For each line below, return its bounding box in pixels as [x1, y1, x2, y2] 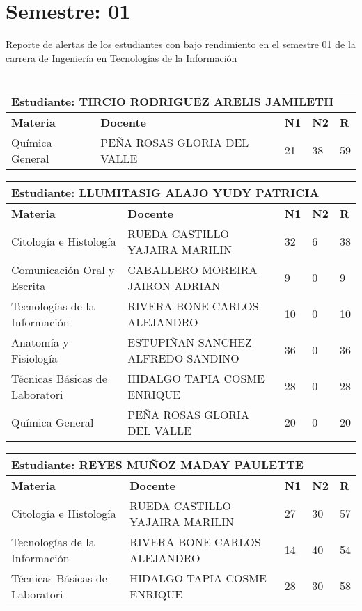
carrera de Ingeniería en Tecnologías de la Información [6, 50, 237, 65]
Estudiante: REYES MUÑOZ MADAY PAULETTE [11, 456, 304, 473]
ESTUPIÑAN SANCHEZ [127, 333, 252, 350]
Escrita [11, 277, 46, 294]
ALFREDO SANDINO [127, 349, 239, 366]
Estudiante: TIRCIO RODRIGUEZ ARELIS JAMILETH [11, 93, 334, 109]
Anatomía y [11, 333, 69, 350]
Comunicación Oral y [11, 261, 115, 278]
